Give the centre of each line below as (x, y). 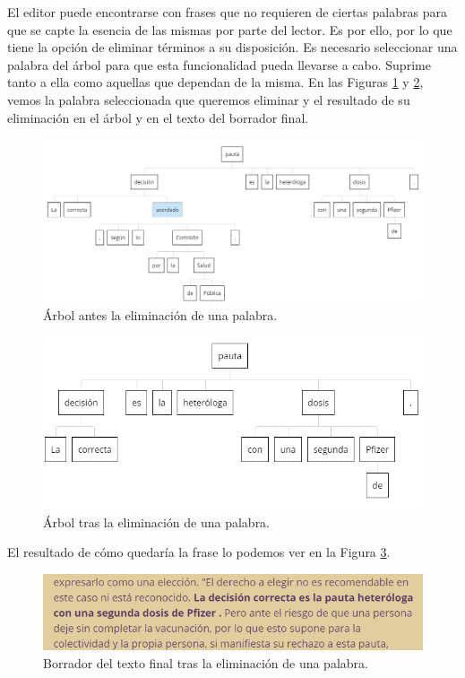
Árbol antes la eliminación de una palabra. (160, 315)
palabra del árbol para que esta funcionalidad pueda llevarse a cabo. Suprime (219, 64)
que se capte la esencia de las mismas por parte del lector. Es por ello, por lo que (230, 29)
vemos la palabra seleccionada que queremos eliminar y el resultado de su (209, 99)
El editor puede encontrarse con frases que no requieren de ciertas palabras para (227, 12)
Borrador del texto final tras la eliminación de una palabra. (206, 662)
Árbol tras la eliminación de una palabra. (157, 522)
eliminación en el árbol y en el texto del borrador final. (158, 117)
